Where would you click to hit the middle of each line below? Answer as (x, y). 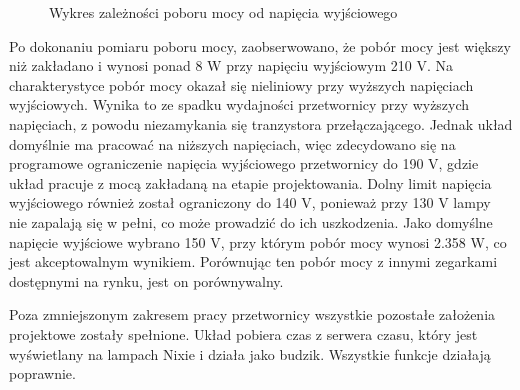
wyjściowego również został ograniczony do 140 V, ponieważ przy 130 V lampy (250, 202)
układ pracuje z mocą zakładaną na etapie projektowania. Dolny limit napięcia (250, 182)
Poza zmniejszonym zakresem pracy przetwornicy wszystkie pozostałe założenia (252, 314)
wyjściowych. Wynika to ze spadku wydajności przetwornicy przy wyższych (239, 104)
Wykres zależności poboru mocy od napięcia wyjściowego (223, 12)
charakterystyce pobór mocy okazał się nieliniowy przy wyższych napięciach (241, 84)
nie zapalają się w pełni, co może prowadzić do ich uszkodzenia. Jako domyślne (251, 221)
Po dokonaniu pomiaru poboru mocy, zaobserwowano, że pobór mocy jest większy (260, 45)
